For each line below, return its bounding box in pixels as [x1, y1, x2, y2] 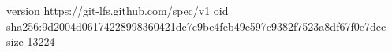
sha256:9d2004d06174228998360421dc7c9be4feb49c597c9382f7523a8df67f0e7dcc [6, 17, 386, 34]
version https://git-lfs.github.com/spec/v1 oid [6, 2, 229, 18]
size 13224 [6, 33, 55, 50]
